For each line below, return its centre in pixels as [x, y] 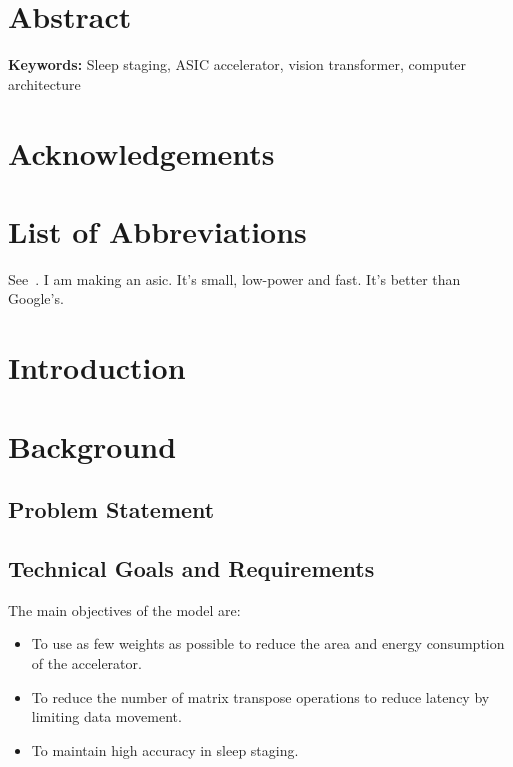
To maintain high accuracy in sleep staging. [165, 749]
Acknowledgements [141, 152]
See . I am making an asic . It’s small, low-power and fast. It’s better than [234, 278]
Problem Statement [111, 509]
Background [92, 445]
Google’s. [36, 298]
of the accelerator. [86, 662]
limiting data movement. [106, 716]
